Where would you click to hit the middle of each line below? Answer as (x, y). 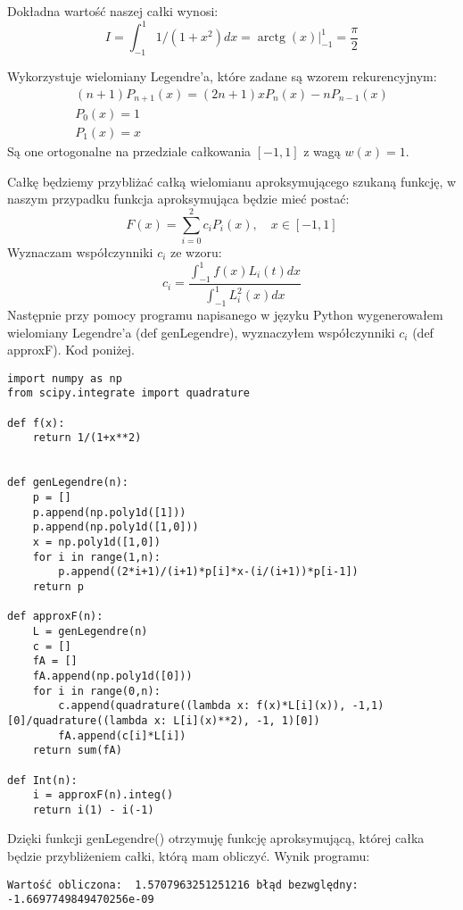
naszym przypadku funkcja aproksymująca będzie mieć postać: (178, 199)
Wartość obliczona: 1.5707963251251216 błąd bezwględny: (183, 885)
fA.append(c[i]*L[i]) (122, 735)
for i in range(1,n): (96, 557)
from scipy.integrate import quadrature (129, 393)
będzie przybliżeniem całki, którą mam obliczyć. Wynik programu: (189, 856)
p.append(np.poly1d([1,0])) (116, 527)
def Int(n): (42, 780)
